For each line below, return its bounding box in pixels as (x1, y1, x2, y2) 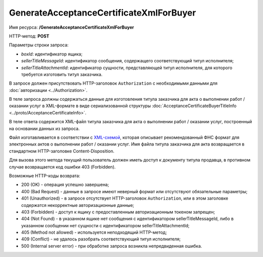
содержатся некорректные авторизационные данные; (21, 202, 134, 208)
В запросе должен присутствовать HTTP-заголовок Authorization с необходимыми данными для (9, 80, 218, 86)
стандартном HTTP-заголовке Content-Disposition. (9, 148, 114, 154)
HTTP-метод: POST (9, 33, 50, 39)
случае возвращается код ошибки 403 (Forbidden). (9, 164, 116, 170)
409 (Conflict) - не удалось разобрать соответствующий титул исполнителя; (21, 236, 181, 242)
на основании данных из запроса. (9, 126, 80, 131)
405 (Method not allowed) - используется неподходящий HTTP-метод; (21, 229, 167, 236)
